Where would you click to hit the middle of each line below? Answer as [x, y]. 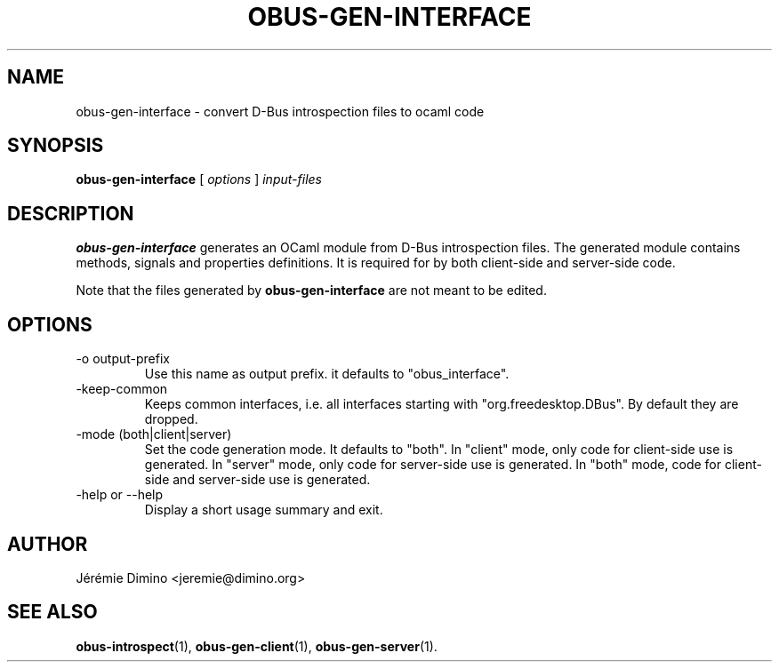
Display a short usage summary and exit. [264, 510]
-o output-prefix [123, 359]
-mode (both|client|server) [154, 434]
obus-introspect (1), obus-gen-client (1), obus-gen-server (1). [257, 646]
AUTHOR [48, 544]
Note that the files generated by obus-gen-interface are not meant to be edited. [311, 291]
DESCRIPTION [71, 213]
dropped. [171, 419]
